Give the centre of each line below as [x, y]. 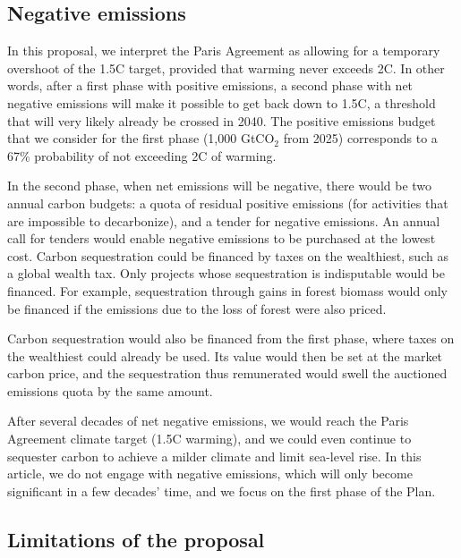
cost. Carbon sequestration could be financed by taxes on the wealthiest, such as [228, 255]
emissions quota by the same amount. [110, 390]
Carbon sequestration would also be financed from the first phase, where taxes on [231, 338]
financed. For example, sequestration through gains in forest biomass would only [228, 290]
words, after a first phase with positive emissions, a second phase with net [210, 85]
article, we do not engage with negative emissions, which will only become [210, 473]
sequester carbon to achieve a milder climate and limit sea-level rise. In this [214, 456]
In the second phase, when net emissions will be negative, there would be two [220, 186]
